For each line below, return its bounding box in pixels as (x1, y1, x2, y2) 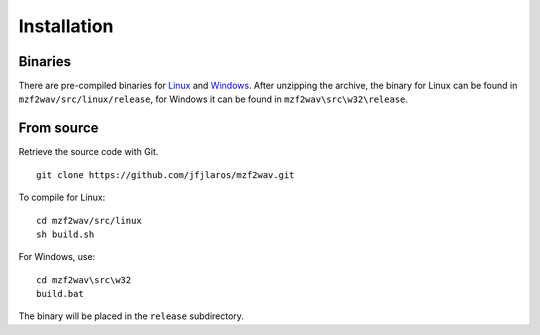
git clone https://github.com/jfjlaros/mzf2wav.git (36, 169, 295, 180)
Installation (18, 15, 114, 37)
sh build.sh (36, 228, 95, 240)
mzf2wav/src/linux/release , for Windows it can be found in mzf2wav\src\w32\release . (18, 93, 409, 105)
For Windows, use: (18, 251, 96, 263)
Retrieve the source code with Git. (18, 146, 159, 158)
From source (18, 120, 99, 137)
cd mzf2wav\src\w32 (36, 274, 132, 285)
